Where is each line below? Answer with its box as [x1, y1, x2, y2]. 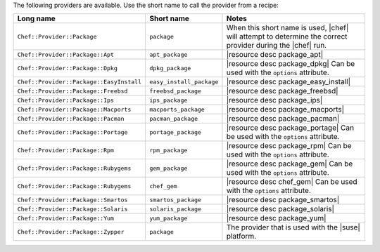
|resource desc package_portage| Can [226, 123, 355, 133]
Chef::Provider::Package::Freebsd [17, 87, 128, 95]
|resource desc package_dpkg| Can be [226, 59, 355, 69]
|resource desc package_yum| [226, 213, 327, 223]
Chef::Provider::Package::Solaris [17, 205, 128, 213]
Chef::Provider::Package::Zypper [17, 228, 125, 235]
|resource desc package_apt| [226, 50, 324, 60]
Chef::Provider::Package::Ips [17, 96, 114, 104]
